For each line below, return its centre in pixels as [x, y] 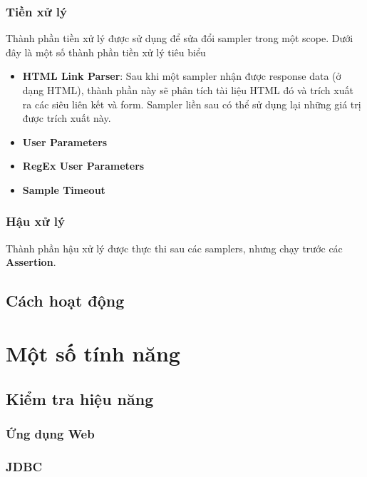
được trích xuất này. [67, 118]
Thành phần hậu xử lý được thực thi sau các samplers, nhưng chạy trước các [174, 248]
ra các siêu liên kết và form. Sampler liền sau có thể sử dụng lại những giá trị [192, 104]
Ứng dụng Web [50, 433]
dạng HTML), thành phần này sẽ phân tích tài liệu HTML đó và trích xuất [188, 90]
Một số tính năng [93, 353]
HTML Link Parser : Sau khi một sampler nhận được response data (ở [182, 76]
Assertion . [31, 262]
